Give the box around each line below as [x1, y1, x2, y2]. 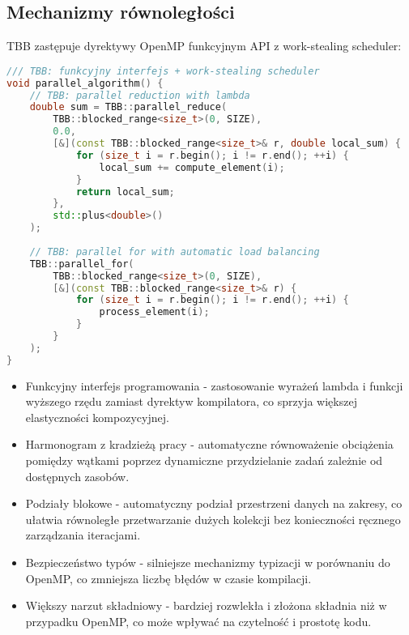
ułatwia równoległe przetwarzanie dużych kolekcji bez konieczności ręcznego [25, 510, 401, 527]
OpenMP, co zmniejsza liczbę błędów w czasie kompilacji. [25, 569, 312, 586]
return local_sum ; [75, 185, 175, 198]
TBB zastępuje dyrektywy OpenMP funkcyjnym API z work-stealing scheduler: [6, 37, 402, 54]
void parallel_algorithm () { [6, 77, 164, 89]
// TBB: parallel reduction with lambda [29, 89, 250, 101]
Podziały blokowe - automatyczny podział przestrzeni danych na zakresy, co [25, 495, 403, 512]
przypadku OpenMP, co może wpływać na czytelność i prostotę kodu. [25, 612, 372, 629]
